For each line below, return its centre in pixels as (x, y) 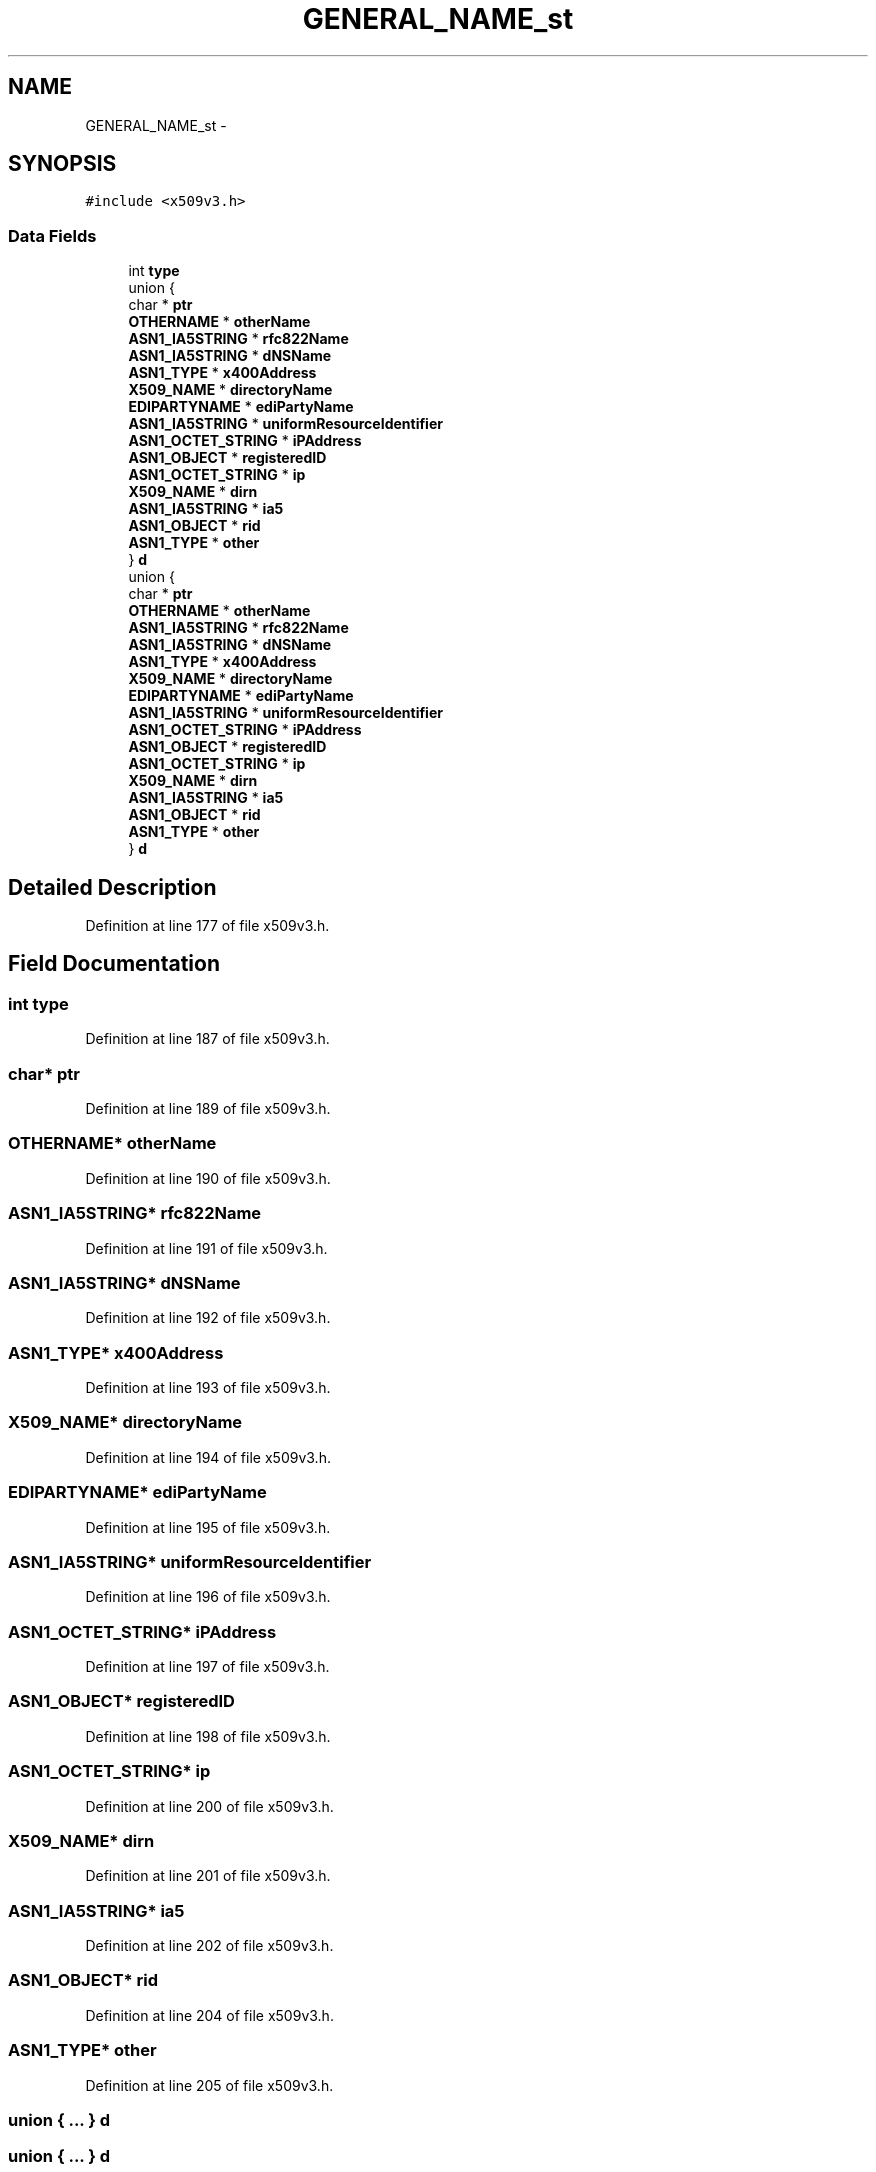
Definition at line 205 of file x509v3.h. (209, 2085)
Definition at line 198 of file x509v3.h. (208, 1736)
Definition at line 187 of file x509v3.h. (207, 1039)
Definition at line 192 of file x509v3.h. (208, 1318)
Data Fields (52, 235)
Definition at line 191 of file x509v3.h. (206, 1248)
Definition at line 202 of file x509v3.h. (209, 1945)
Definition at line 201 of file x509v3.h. (208, 1876)
